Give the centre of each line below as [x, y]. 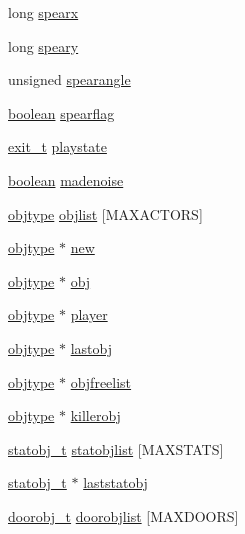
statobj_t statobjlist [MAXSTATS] [116, 448]
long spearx [43, 12]
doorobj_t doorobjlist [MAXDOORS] [123, 515]
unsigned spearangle [69, 79]
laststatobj [115, 482]
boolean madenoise [66, 179]
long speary [43, 45]
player [89, 314]
